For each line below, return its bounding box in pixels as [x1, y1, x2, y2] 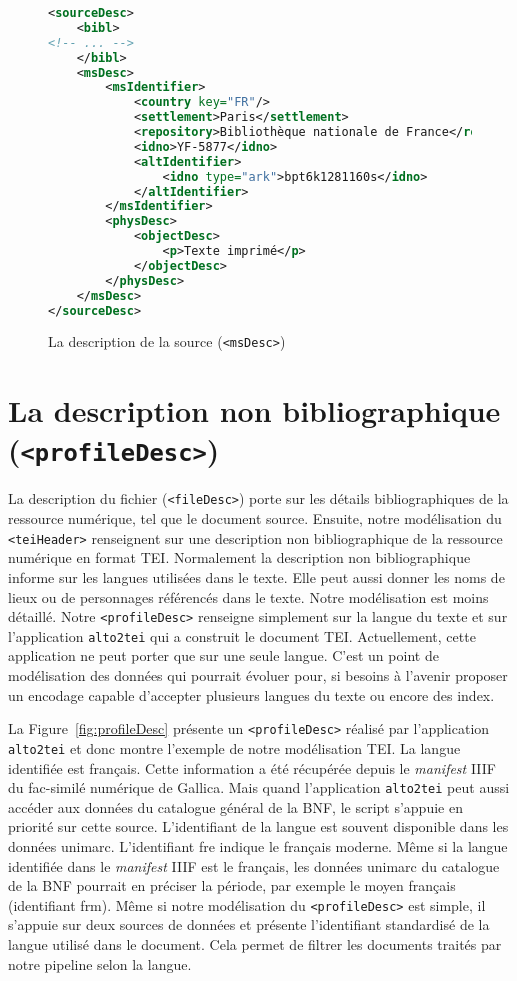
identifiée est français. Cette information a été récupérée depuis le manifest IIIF [8, 757, 497, 778]
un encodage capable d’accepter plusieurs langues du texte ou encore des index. [8, 684, 495, 705]
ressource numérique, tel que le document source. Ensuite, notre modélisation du [8, 508, 502, 529]
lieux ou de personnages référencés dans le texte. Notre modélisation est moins [8, 586, 489, 607]
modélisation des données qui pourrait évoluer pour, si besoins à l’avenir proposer [8, 665, 508, 686]
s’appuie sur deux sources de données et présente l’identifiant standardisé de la [8, 914, 490, 935]
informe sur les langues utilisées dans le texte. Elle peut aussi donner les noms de [8, 566, 505, 587]
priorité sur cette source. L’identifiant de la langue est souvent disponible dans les [8, 816, 509, 837]
